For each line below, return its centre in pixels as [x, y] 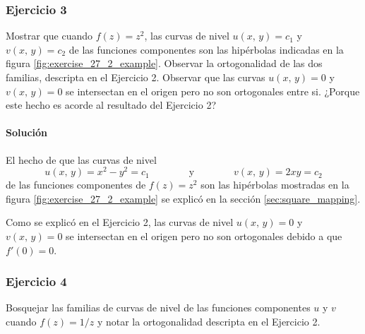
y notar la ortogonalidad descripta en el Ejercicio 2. [209, 322]
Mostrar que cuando [49, 36]
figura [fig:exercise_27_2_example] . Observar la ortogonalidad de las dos [164, 63]
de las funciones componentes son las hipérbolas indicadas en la [206, 49]
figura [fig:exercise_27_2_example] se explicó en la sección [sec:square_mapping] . [183, 198]
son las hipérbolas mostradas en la [275, 185]
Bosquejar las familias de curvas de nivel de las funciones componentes [158, 308]
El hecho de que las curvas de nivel [81, 159]
